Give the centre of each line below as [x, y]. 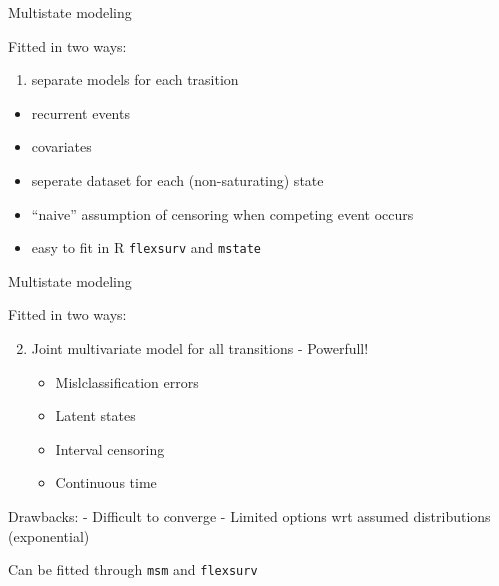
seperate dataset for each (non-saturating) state [177, 179]
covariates [61, 146]
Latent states [95, 415]
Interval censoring [110, 448]
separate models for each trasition [135, 79]
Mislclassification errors [127, 381]
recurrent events [80, 112]
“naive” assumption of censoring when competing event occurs [222, 213]
